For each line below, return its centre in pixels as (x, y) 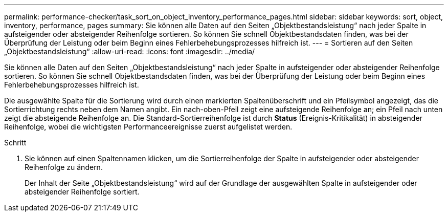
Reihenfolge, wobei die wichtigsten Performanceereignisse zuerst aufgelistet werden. (148, 127)
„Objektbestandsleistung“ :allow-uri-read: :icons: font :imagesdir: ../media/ (130, 51)
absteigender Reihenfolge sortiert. (82, 192)
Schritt (15, 143)
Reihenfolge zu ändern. (64, 167)
